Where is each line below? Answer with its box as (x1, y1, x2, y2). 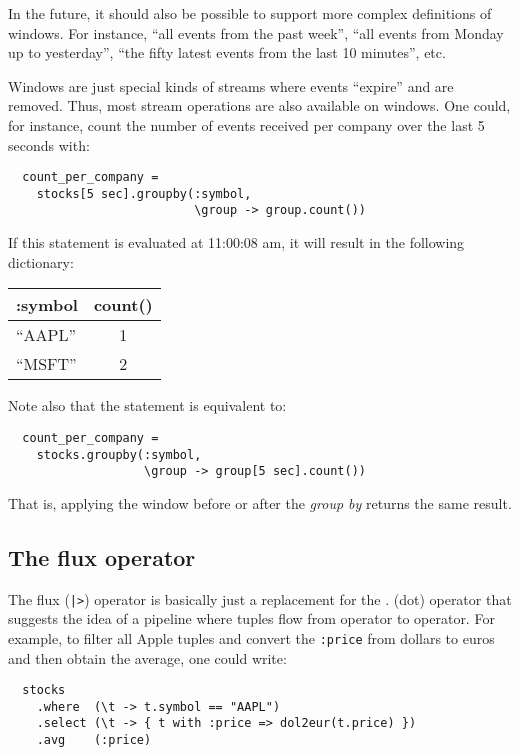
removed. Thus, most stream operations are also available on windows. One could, (8, 95, 511, 116)
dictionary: (8, 251, 74, 272)
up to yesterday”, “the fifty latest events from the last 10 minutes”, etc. (8, 42, 446, 63)
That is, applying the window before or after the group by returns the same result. (8, 492, 512, 513)
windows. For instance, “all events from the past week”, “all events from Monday (8, 22, 504, 43)
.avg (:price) (36, 733, 152, 748)
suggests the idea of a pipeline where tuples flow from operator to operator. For (8, 608, 495, 629)
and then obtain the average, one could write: (8, 647, 287, 668)
